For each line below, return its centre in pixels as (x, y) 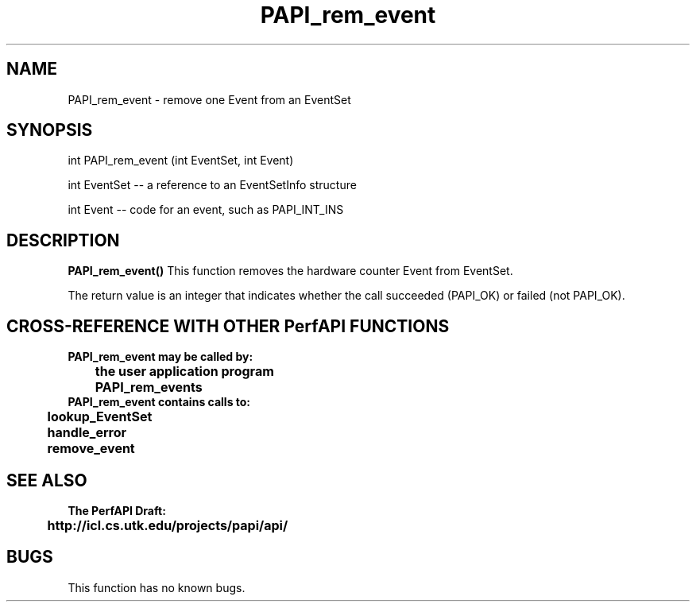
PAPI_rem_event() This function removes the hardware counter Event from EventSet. (290, 271)
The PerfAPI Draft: (117, 510)
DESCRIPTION (63, 240)
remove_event (91, 449)
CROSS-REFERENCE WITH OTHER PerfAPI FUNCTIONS (228, 326)
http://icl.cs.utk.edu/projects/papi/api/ (168, 525)
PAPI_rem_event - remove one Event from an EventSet (209, 99)
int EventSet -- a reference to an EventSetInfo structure (212, 185)
